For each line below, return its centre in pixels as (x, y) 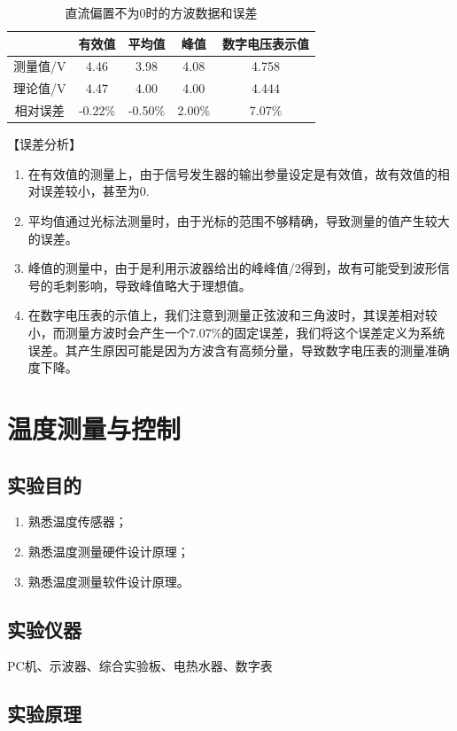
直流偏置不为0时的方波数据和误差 (161, 12)
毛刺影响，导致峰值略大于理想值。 (152, 285)
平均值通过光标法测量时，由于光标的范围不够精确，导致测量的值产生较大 (239, 221)
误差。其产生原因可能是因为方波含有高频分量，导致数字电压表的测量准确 (239, 350)
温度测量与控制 (94, 428)
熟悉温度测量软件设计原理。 (108, 581)
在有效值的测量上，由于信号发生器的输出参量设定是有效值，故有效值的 (232, 173)
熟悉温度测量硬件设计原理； (108, 551)
